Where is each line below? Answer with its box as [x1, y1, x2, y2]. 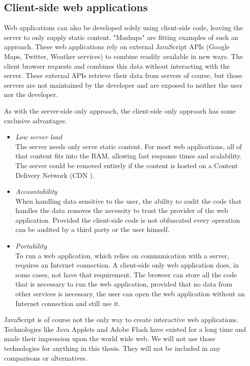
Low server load [15, 132, 62, 142]
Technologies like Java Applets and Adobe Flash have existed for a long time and [4, 324, 246, 334]
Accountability [15, 186, 57, 196]
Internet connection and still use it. [15, 298, 121, 308]
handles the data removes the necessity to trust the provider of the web [15, 205, 229, 215]
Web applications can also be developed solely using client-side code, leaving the [4, 22, 243, 33]
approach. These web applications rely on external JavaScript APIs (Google [4, 41, 230, 52]
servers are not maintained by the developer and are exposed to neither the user [4, 79, 243, 90]
